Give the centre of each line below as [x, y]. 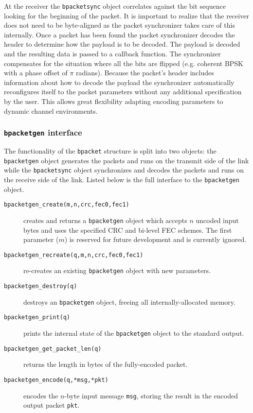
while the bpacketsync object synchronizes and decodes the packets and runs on [124, 170]
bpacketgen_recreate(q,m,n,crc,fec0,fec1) [74, 255]
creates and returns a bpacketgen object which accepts [105, 220]
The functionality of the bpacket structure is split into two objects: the [110, 150]
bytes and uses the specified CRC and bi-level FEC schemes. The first [128, 230]
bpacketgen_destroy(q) [41, 286]
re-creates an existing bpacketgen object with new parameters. [117, 270]
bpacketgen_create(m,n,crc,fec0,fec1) [67, 205]
